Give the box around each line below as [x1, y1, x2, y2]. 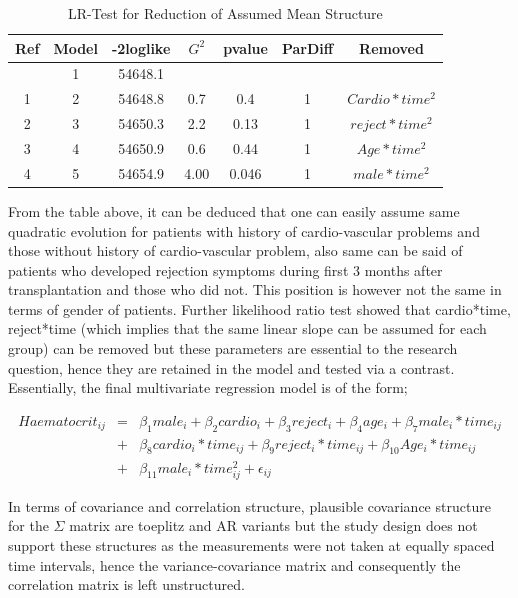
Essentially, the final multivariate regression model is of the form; [8, 377, 408, 398]
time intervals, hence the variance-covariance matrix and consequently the [8, 554, 461, 575]
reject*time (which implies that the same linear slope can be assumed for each [8, 318, 487, 339]
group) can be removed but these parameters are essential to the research [8, 338, 458, 359]
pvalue [223, 37, 268, 58]
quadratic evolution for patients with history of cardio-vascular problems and [8, 220, 480, 241]
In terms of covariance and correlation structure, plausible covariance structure [8, 495, 491, 516]
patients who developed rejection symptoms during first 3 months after [8, 259, 443, 280]
